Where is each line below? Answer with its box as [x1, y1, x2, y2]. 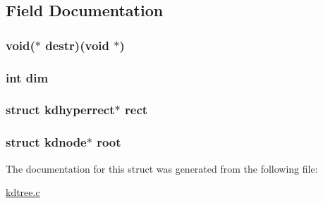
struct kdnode [6, 133, 87, 151]
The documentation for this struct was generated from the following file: [6, 161, 318, 176]
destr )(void [45, 36, 109, 54]
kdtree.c [6, 185, 40, 199]
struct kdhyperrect [6, 101, 115, 118]
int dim [6, 68, 49, 86]
